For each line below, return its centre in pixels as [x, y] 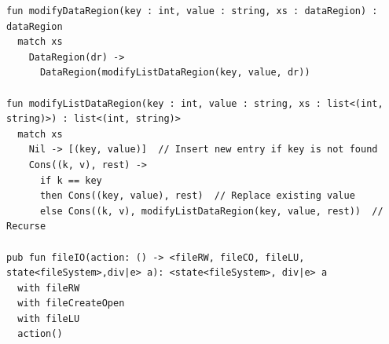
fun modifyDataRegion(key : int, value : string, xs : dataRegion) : [192, 11]
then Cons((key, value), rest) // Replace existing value [197, 196]
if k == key [71, 180]
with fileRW [49, 288]
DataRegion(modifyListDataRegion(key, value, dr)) [175, 73]
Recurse [26, 227]
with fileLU [49, 318]
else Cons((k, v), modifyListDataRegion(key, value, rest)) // [211, 211]
